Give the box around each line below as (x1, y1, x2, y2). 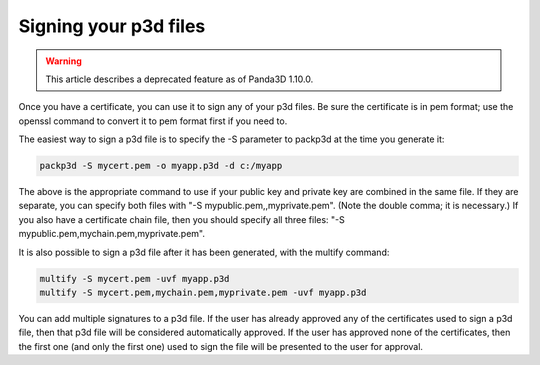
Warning (45, 55, 82, 67)
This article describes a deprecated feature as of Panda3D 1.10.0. (45, 73, 314, 85)
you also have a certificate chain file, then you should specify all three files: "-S (18, 213, 345, 225)
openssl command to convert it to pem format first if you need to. (18, 115, 288, 127)
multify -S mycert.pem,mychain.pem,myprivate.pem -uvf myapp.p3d (39, 287, 367, 299)
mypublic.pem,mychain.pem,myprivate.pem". (18, 228, 205, 240)
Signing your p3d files (18, 15, 206, 37)
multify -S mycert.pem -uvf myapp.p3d (39, 273, 230, 284)
